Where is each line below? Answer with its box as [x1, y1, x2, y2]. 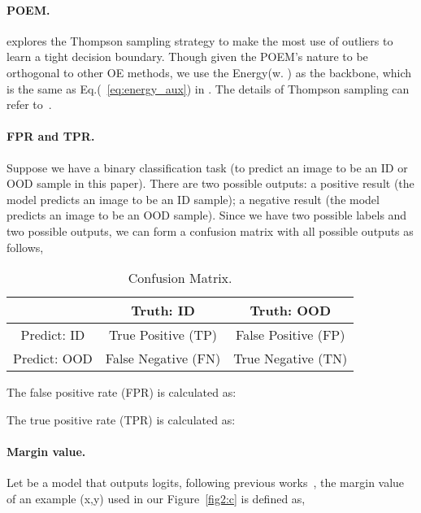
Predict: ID [20, 325, 85, 345]
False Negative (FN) [105, 349, 221, 368]
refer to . [7, 96, 52, 113]
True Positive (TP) [109, 325, 218, 345]
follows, [7, 238, 44, 255]
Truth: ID [131, 301, 195, 320]
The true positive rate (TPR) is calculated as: [7, 411, 236, 428]
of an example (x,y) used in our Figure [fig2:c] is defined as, [7, 489, 306, 506]
